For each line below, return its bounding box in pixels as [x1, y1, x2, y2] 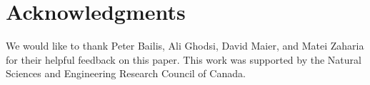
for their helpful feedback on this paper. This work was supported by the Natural [6, 52, 361, 67]
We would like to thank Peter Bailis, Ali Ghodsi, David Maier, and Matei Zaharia [6, 38, 364, 53]
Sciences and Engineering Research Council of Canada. [6, 66, 246, 81]
